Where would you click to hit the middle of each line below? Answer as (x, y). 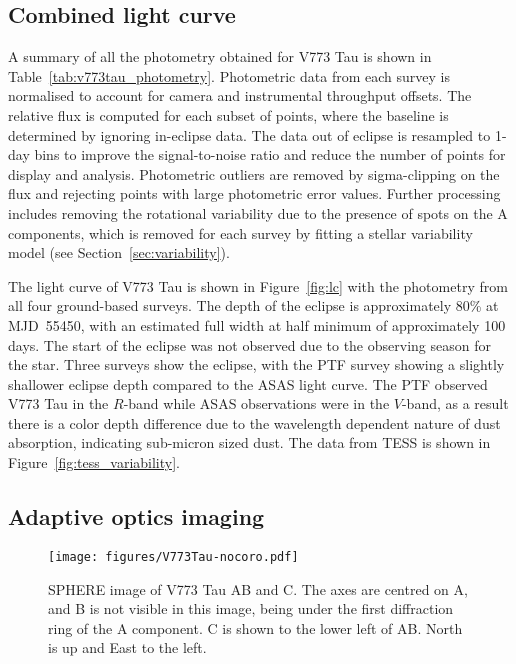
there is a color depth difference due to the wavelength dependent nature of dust (254, 422)
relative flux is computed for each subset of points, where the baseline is (228, 114)
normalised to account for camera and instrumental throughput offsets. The (240, 95)
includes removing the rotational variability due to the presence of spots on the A (258, 212)
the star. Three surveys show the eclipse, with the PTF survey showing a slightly (256, 364)
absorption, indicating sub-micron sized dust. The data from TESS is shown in (249, 442)
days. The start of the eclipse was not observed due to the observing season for (249, 344)
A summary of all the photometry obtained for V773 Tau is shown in (220, 56)
